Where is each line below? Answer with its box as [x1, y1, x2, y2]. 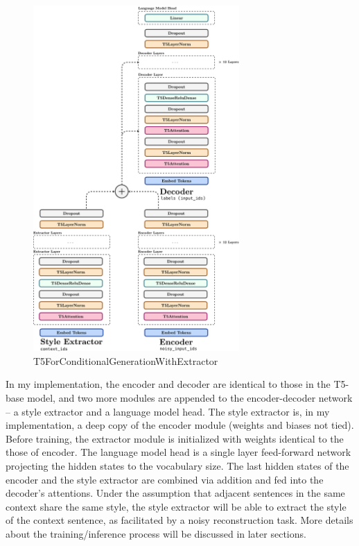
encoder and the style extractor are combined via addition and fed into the [6, 472, 324, 486]
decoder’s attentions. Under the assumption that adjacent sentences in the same [6, 486, 345, 500]
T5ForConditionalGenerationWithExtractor [33, 353, 218, 368]
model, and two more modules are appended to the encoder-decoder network [27, 391, 353, 404]
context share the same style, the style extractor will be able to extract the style [6, 499, 347, 513]
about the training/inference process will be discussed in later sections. [6, 526, 306, 540]
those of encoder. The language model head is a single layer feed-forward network [6, 445, 351, 459]
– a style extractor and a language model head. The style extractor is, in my [6, 404, 330, 418]
